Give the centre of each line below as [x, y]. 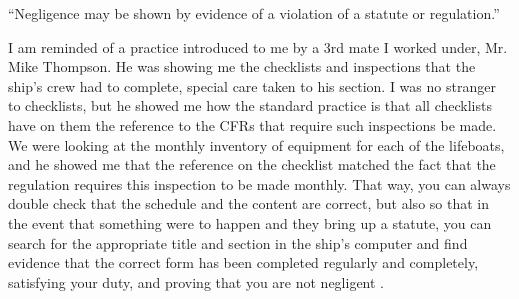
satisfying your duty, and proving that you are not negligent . [196, 281]
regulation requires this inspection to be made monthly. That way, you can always [259, 183]
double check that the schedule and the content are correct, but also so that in [248, 203]
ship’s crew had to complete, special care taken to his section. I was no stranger [252, 85]
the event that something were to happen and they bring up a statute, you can [250, 222]
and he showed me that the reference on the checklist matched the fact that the [252, 164]
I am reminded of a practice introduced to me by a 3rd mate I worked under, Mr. [258, 46]
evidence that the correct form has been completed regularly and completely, [243, 262]
